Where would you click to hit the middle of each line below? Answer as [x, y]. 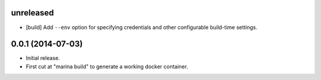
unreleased [32, 13]
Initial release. [43, 58]
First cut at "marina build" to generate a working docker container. [107, 66]
